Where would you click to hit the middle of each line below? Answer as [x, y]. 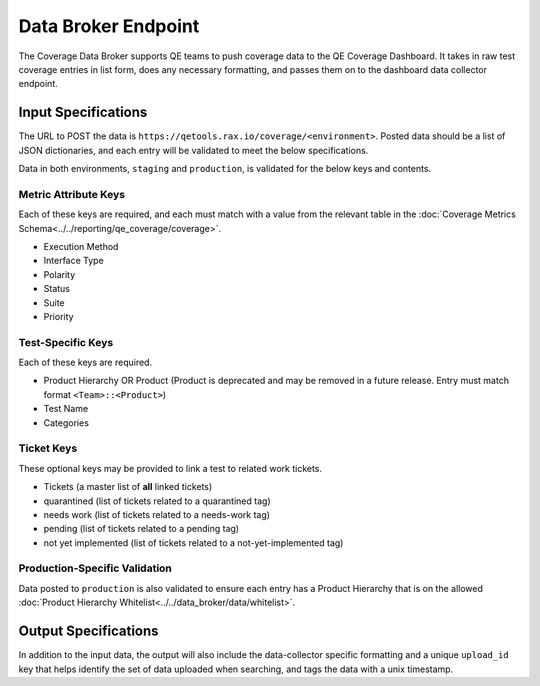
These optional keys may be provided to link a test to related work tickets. [170, 468]
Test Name [66, 409]
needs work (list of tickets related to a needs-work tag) [156, 514]
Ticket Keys [48, 448]
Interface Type [73, 261]
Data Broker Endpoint [109, 26]
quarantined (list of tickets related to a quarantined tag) [157, 501]
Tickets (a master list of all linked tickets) [128, 487]
